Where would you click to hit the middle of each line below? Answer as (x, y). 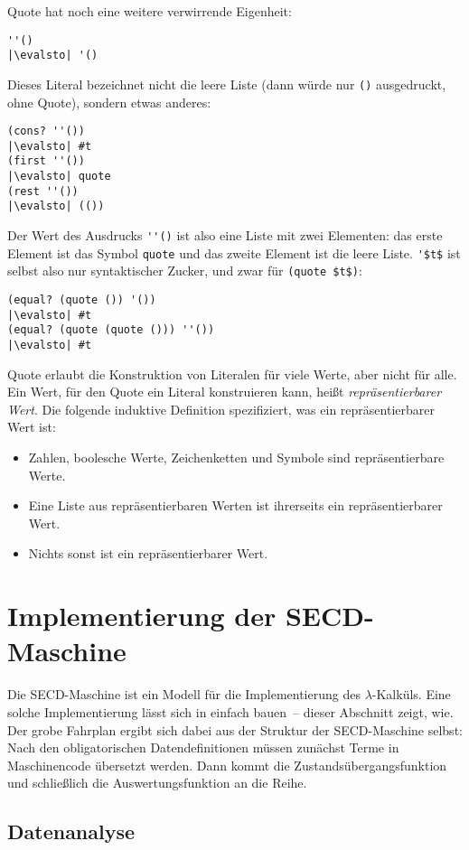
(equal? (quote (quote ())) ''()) (111, 330)
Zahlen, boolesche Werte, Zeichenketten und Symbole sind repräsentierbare (236, 458)
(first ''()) (46, 161)
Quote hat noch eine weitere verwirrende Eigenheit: (150, 11)
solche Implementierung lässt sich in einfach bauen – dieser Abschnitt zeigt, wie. (230, 711)
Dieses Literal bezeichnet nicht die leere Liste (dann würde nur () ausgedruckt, (227, 84)
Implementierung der (142, 616)
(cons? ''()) (46, 131)
